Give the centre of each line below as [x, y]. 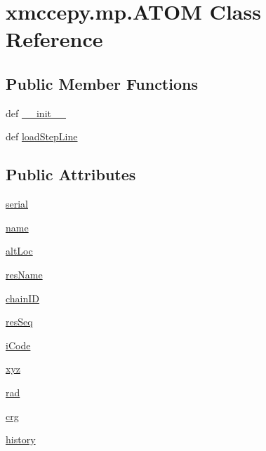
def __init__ [36, 113]
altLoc [19, 251]
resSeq [19, 322]
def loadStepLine [42, 136]
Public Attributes [71, 174]
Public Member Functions [102, 83]
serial [17, 204]
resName [24, 274]
